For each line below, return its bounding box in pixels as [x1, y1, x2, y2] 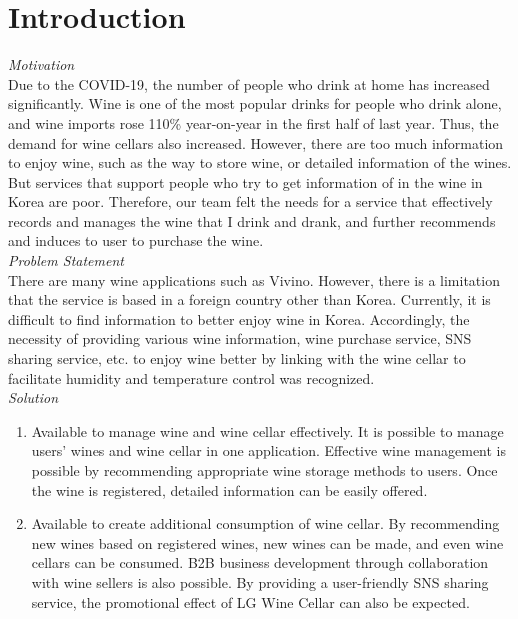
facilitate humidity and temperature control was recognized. [8, 367, 375, 388]
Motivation [8, 54, 75, 75]
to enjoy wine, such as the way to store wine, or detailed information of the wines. [8, 152, 512, 173]
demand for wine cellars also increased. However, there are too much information [8, 132, 504, 153]
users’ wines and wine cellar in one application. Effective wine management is [31, 440, 507, 461]
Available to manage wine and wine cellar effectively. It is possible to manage [31, 420, 504, 441]
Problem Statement [8, 250, 124, 271]
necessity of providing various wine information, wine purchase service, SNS [8, 328, 472, 349]
